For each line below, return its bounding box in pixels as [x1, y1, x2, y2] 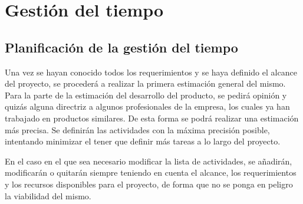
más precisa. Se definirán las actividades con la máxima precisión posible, [5, 123, 270, 136]
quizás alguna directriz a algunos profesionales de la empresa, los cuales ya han [5, 100, 290, 113]
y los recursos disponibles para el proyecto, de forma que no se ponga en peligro [5, 177, 293, 190]
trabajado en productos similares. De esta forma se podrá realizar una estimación [5, 111, 299, 124]
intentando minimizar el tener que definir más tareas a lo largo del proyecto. [5, 135, 281, 147]
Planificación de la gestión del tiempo [5, 38, 238, 56]
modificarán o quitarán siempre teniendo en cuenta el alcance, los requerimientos [5, 166, 297, 179]
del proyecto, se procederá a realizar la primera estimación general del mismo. [5, 77, 286, 90]
